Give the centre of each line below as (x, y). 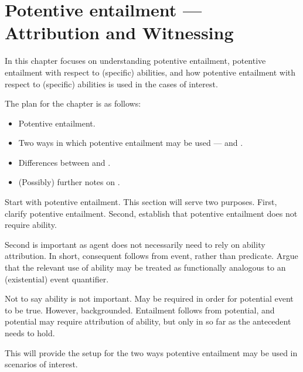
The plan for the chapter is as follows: (73, 103)
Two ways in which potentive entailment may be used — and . (131, 143)
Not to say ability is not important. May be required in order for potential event (149, 298)
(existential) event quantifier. (57, 279)
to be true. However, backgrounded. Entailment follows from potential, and (140, 310)
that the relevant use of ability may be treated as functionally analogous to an (145, 267)
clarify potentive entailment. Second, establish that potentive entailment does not (151, 213)
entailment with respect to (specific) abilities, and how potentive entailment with (150, 72)
